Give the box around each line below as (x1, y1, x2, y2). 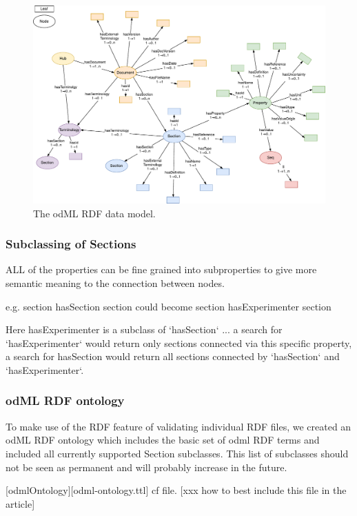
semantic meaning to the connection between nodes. (6, 275, 225, 290)
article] (6, 496, 35, 510)
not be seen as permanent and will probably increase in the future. (6, 459, 287, 474)
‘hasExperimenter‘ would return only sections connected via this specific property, (6, 335, 352, 350)
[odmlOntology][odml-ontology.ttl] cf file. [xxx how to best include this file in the (6, 483, 347, 497)
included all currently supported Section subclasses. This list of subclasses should (6, 446, 349, 460)
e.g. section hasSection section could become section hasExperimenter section (6, 299, 331, 313)
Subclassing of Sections (6, 235, 136, 252)
